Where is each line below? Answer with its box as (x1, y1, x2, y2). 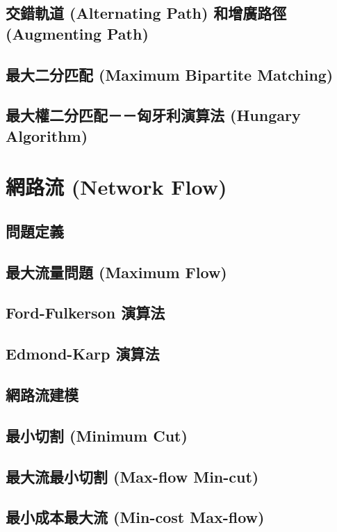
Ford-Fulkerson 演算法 (6, 302, 165, 323)
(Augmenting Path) (6, 22, 149, 44)
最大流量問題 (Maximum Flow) (6, 261, 227, 282)
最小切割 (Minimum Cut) (6, 424, 188, 446)
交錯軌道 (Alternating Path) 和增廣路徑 (6, 2, 287, 24)
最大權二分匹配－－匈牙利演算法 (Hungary (6, 104, 301, 126)
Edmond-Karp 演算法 (6, 343, 160, 364)
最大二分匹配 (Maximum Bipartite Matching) (6, 63, 334, 85)
